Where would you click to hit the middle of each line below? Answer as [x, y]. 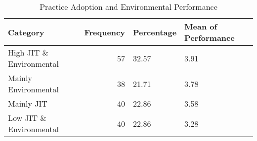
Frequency [105, 32]
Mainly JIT [28, 103]
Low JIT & [27, 118]
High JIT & [28, 52]
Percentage [155, 32]
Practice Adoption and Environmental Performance [128, 7]
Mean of [201, 26]
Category [26, 32]
